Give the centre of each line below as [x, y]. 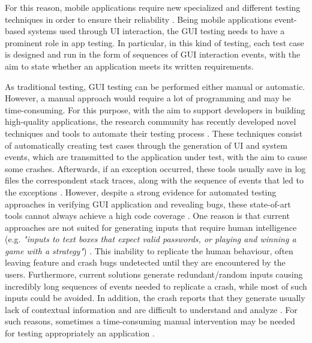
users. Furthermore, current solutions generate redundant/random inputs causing [154, 274]
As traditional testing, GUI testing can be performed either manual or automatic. [155, 86]
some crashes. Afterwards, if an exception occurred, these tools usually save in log [155, 168]
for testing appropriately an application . [80, 333]
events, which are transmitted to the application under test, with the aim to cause [156, 157]
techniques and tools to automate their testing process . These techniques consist [154, 133]
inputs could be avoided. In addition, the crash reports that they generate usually [155, 298]
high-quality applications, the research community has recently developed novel [151, 121]
